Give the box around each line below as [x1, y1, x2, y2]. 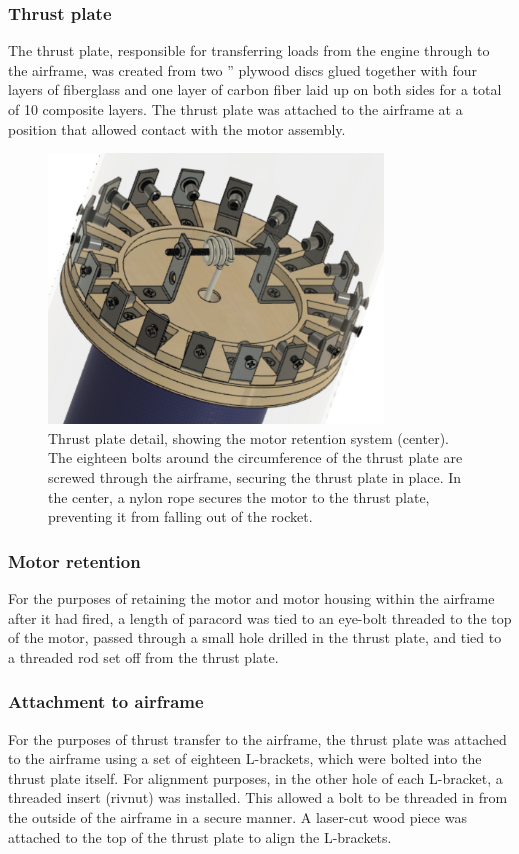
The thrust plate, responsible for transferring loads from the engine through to [8, 40, 490, 61]
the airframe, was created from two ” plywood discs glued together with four [8, 59, 478, 80]
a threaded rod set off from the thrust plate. [8, 646, 279, 667]
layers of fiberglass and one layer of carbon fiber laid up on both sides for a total [8, 79, 502, 100]
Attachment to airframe [8, 689, 204, 714]
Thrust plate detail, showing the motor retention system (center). [48, 427, 450, 448]
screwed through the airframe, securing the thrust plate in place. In [48, 467, 462, 488]
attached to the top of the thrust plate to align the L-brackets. [8, 826, 392, 847]
